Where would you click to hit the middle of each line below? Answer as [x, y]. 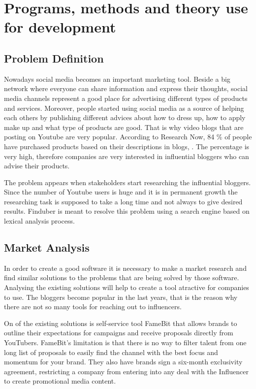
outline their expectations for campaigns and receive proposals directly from [119, 333]
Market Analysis [47, 247]
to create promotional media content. [60, 381]
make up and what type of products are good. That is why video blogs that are [124, 127]
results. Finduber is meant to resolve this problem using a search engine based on [127, 211]
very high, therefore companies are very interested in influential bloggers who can [127, 156]
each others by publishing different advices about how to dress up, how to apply [125, 117]
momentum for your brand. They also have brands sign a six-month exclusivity [123, 362]
